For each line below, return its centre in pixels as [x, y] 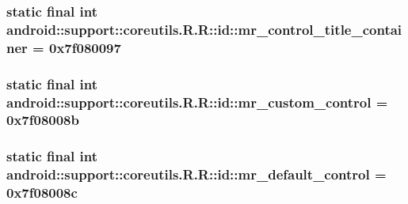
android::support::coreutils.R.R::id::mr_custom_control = [197, 102]
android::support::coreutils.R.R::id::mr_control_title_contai [204, 29]
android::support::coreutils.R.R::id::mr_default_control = [196, 174]
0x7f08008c [42, 193]
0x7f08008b [43, 120]
